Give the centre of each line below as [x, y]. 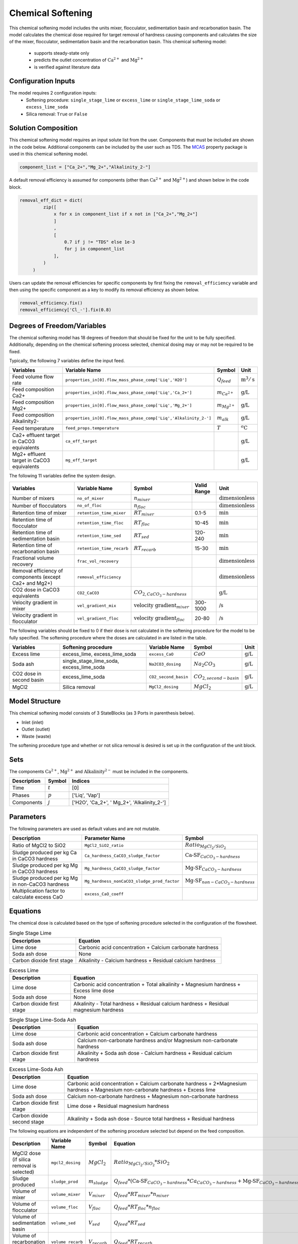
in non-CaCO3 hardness [41, 884]
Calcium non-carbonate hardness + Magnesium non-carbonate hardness [153, 1096]
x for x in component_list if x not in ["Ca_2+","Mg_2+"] [126, 214]
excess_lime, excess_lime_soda [99, 654]
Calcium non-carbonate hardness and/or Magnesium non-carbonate [157, 1040]
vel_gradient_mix [97, 605]
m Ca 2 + [225, 393]
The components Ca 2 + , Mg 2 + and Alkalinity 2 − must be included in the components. [99, 771]
